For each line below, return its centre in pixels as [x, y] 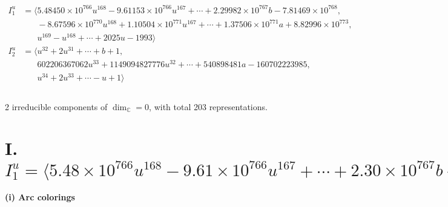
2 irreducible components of [56, 106]
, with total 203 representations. [208, 106]
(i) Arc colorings [40, 197]
